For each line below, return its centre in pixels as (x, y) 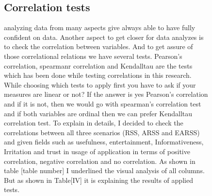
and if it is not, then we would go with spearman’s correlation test (103, 103)
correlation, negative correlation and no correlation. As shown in (100, 161)
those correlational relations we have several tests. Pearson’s (93, 56)
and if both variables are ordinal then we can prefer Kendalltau (98, 113)
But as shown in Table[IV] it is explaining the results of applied (98, 180)
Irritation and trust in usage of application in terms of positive (97, 151)
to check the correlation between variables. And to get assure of (98, 46)
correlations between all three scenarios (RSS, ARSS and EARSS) (102, 132)
